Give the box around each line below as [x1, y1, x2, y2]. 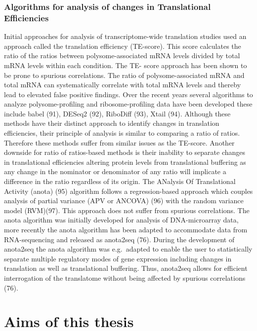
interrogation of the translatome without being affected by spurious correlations [4, 272, 246, 283]
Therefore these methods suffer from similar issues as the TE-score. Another [4, 137, 235, 147]
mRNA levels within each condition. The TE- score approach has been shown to [4, 60, 247, 70]
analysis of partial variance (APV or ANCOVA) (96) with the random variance [4, 195, 244, 206]
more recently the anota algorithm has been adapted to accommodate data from [4, 224, 248, 235]
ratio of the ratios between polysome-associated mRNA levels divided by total [4, 50, 240, 61]
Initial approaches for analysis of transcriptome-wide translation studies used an [4, 31, 247, 41]
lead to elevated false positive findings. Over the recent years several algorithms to [4, 89, 253, 99]
